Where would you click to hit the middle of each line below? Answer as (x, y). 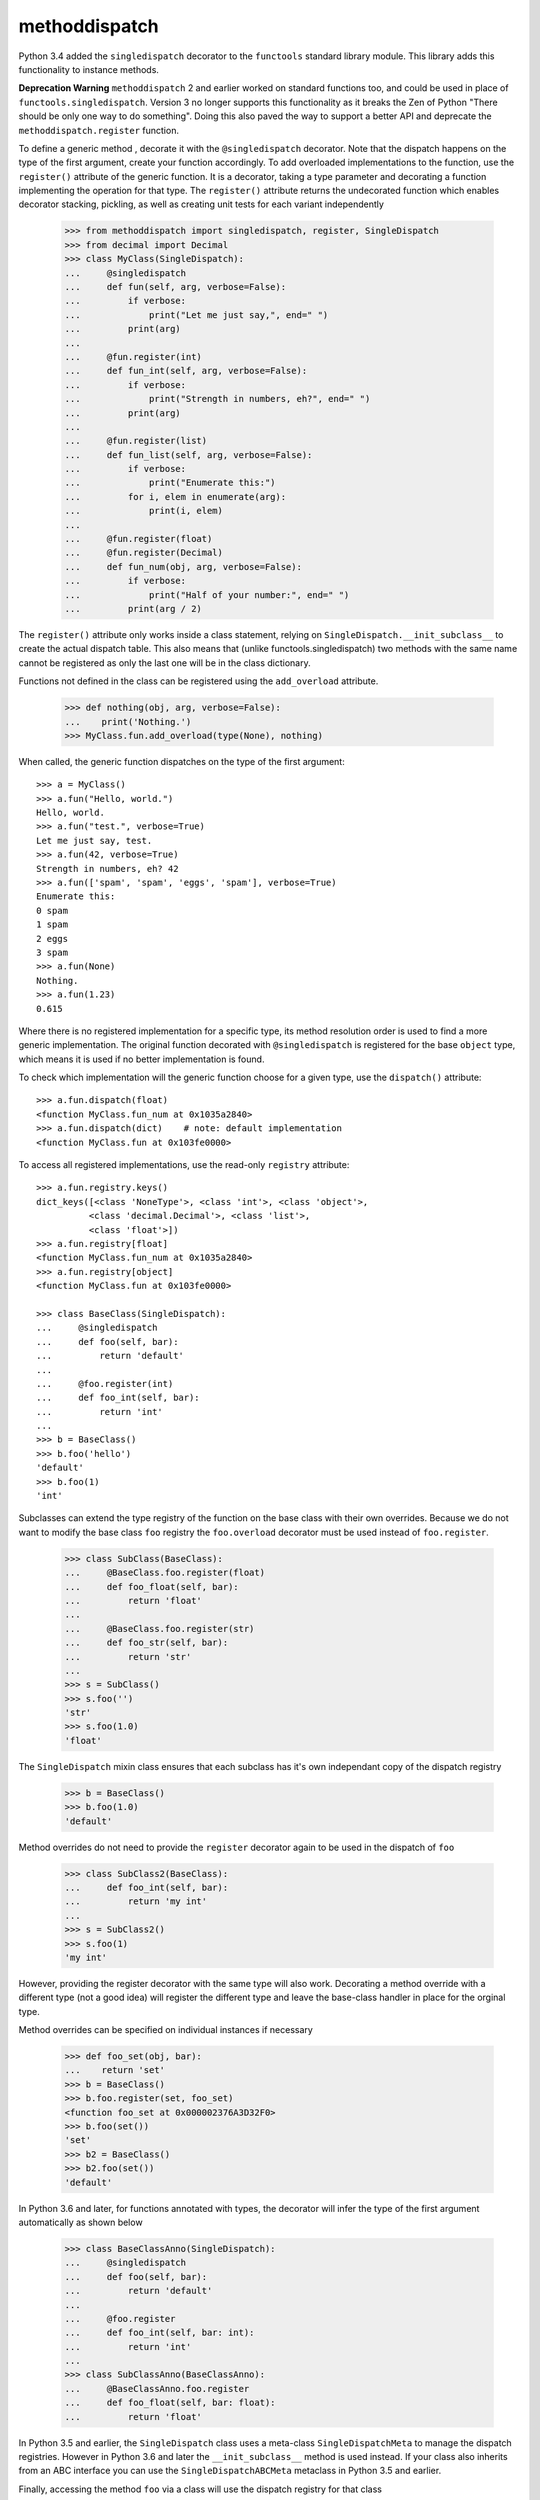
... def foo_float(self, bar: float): (170, 2403)
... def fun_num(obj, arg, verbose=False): (183, 566)
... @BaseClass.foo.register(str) (159, 1628)
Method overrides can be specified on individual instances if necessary (166, 2030)
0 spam (52, 910)
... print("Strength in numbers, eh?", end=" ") (217, 399)
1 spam (52, 924)
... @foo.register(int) (105, 1383)
